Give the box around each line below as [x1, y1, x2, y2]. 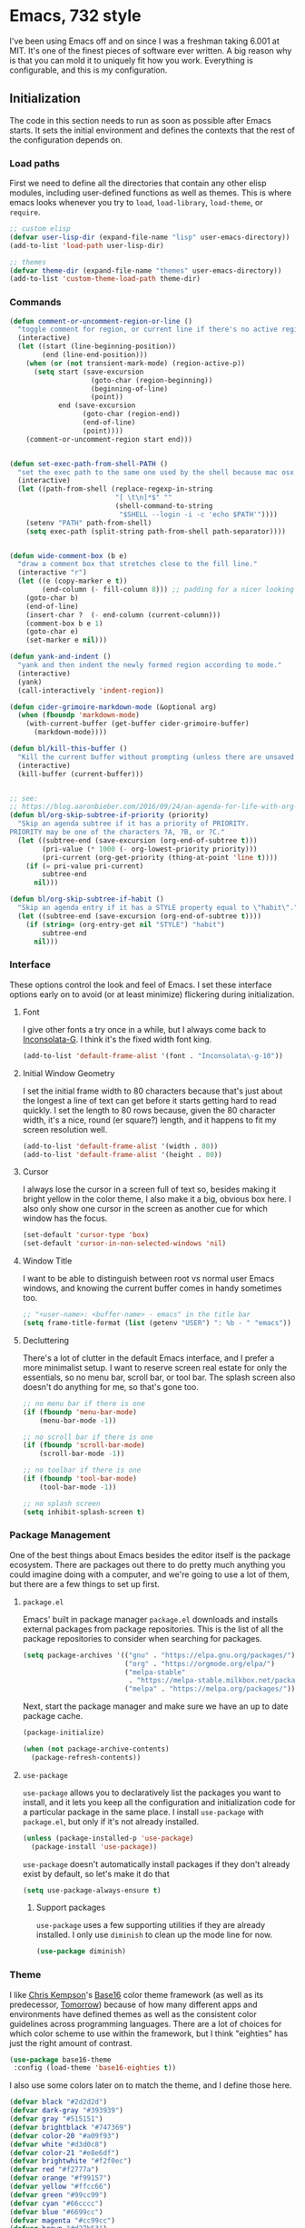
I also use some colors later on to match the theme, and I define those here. [9, 2080, 292, 2091]
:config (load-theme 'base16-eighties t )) [13, 2063, 177, 2073]
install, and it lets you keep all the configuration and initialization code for [22, 1796, 296, 1807]
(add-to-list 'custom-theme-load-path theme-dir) [9, 275, 202, 284]
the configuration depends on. [9, 134, 123, 145]
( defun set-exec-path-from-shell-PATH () [9, 459, 169, 468]
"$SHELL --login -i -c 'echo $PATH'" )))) [119, 510, 279, 519]
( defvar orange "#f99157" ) [9, 2173, 112, 2183]
